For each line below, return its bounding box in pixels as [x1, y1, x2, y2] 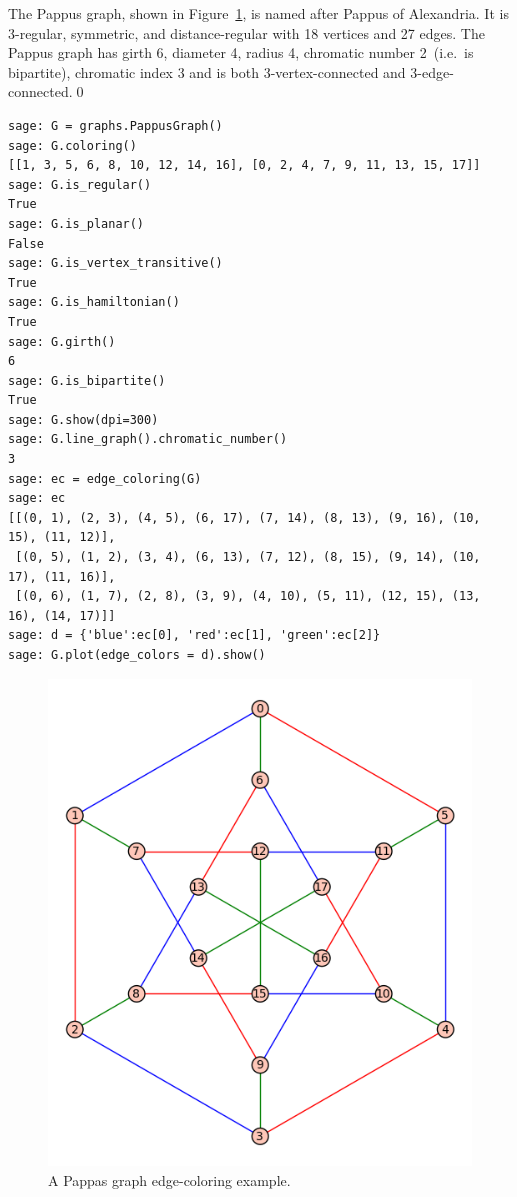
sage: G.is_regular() [8, 177, 152, 192]
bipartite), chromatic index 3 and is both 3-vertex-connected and [8, 61, 406, 82]
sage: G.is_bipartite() [8, 373, 166, 388]
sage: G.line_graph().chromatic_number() [8, 432, 288, 447]
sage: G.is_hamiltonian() [8, 295, 180, 310]
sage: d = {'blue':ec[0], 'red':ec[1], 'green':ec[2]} [8, 628, 381, 643]
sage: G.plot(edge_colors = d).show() [8, 648, 266, 662]
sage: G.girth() [8, 334, 116, 349]
